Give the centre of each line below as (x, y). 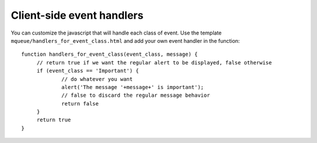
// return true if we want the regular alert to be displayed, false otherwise (154, 62)
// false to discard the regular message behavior (136, 96)
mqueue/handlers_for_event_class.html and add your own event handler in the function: (125, 40)
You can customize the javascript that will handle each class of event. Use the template (116, 33)
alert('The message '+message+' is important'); (133, 87)
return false (80, 103)
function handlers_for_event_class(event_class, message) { (109, 55)
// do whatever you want (97, 79)
